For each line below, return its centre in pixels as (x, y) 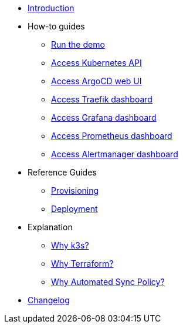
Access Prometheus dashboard (112, 136)
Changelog (49, 300)
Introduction (51, 8)
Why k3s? (70, 245)
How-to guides (56, 26)
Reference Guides (62, 172)
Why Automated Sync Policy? (108, 282)
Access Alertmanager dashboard (115, 154)
